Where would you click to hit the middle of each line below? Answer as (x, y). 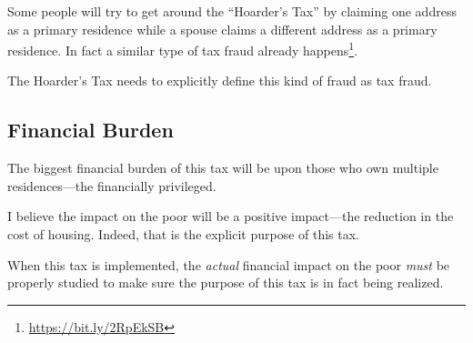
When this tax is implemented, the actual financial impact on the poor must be (229, 264)
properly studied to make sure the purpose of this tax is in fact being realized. (226, 282)
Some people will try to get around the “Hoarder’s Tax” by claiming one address (232, 11)
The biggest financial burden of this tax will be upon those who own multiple (223, 168)
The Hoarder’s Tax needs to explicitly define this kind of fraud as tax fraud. (220, 81)
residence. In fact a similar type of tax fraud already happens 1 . (183, 49)
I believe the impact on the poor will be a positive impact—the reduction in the (231, 216)
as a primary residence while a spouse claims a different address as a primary (222, 29)
